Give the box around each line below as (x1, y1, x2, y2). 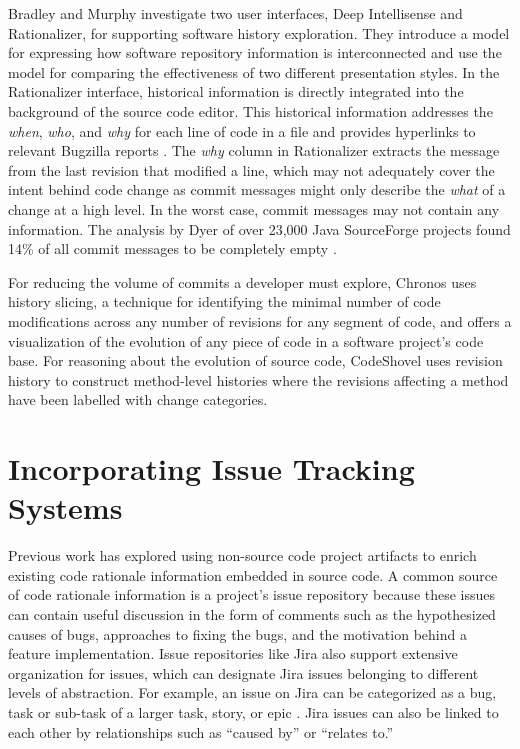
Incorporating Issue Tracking (8, 448, 415, 489)
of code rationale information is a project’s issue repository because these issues (8, 584, 496, 605)
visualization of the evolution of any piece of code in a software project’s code (8, 330, 484, 351)
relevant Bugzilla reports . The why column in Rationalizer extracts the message (8, 140, 500, 161)
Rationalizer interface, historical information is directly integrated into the (8, 81, 464, 102)
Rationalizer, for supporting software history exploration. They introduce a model (8, 22, 510, 43)
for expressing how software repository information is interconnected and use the (8, 42, 502, 63)
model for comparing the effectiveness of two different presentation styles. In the (8, 61, 500, 82)
